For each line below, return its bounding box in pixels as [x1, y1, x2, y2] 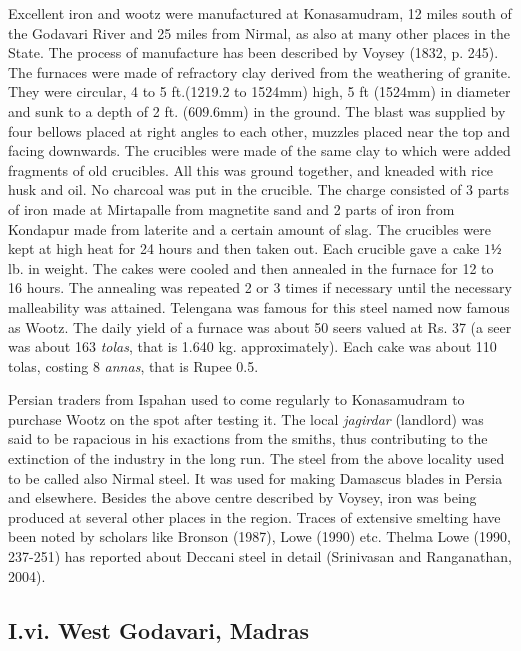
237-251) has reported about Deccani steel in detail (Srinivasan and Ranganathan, [8, 546, 512, 567]
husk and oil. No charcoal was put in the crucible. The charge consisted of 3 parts [8, 179, 510, 200]
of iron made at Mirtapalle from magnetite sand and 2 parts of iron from [8, 198, 455, 219]
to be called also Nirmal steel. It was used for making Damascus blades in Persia [8, 467, 503, 488]
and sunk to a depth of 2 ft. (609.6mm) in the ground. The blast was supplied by [8, 100, 506, 121]
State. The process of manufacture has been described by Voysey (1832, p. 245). [8, 42, 499, 63]
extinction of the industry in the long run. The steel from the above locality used [8, 448, 505, 469]
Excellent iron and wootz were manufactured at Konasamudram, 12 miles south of [8, 3, 512, 23]
